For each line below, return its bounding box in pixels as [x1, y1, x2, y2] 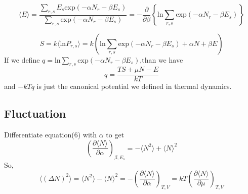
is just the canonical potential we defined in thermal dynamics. [36, 81, 232, 91]
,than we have [140, 54, 183, 65]
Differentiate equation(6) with [4, 129, 97, 140]
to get [106, 129, 125, 140]
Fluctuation [4, 106, 66, 121]
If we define [4, 54, 40, 65]
